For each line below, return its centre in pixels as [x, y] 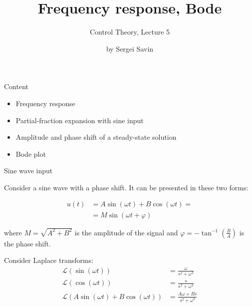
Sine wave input [28, 171]
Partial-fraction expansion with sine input [80, 120]
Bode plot [31, 153]
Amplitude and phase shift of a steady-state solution [96, 137]
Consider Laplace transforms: [49, 260]
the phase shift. [27, 243]
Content [16, 86]
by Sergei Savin [130, 48]
